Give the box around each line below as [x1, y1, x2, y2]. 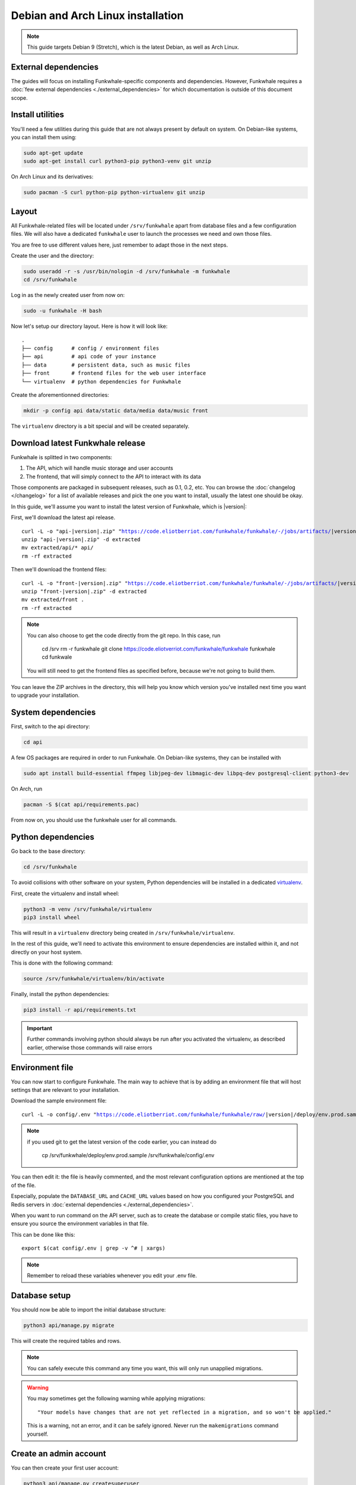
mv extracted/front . [21, 596, 84, 603]
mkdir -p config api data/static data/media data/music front [23, 407, 208, 414]
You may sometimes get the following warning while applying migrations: [27, 1395, 206, 1402]
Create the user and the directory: [11, 252, 94, 259]
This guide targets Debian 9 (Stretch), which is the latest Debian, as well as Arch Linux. [27, 43, 240, 50]
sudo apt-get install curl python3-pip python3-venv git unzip [23, 158, 212, 165]
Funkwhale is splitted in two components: [11, 453, 113, 460]
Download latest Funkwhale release [11, 438, 145, 448]
